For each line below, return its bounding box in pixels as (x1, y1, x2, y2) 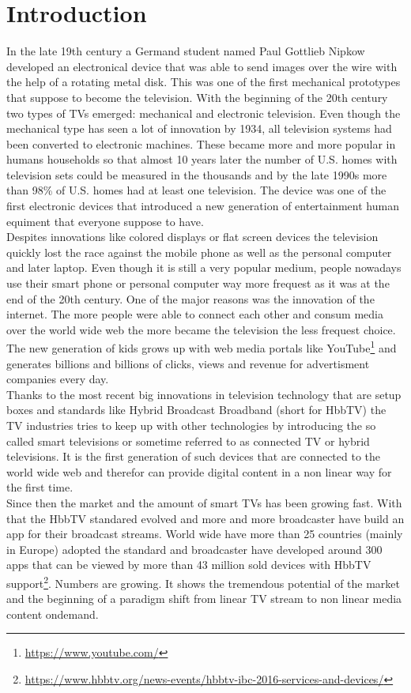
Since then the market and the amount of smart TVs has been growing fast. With (6, 495, 402, 510)
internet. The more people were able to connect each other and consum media (6, 306, 383, 322)
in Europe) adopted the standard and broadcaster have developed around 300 (6, 540, 383, 557)
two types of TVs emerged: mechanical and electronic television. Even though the (6, 104, 401, 121)
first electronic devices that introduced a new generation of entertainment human (6, 198, 399, 214)
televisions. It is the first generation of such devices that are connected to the (6, 448, 381, 465)
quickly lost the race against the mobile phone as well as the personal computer (6, 243, 392, 260)
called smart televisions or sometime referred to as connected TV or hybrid (6, 432, 370, 449)
